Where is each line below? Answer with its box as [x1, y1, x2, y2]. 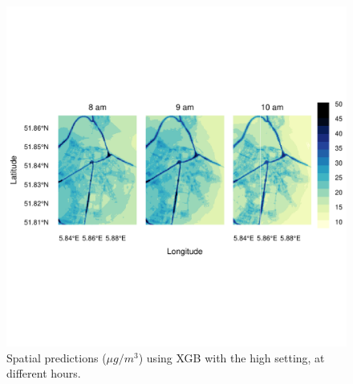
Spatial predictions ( [6, 349, 107, 366]
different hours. [6, 365, 81, 382]
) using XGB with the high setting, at [138, 349, 325, 366]
